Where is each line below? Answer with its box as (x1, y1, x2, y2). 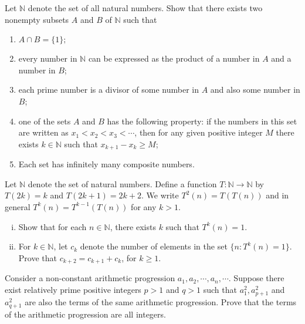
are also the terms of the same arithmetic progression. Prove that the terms (25, 295, 297, 308)
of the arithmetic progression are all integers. (5, 308, 166, 320)
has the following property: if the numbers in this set (107, 114, 297, 127)
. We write (141, 189, 179, 201)
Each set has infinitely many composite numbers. (18, 158, 195, 170)
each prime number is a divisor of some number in (18, 83, 199, 96)
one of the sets (18, 114, 71, 127)
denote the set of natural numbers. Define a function (28, 177, 217, 190)
